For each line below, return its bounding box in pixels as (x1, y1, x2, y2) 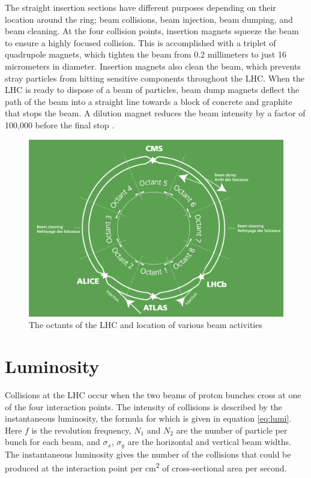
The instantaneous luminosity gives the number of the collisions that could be (5, 447, 291, 460)
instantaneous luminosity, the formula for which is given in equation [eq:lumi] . (5, 412, 292, 425)
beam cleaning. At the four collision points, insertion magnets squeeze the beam (5, 25, 299, 37)
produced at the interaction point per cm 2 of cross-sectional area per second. (5, 460, 287, 474)
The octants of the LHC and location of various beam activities (29, 318, 262, 331)
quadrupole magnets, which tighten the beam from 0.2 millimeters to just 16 (5, 48, 286, 61)
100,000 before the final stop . (5, 118, 115, 131)
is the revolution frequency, (31, 423, 131, 436)
